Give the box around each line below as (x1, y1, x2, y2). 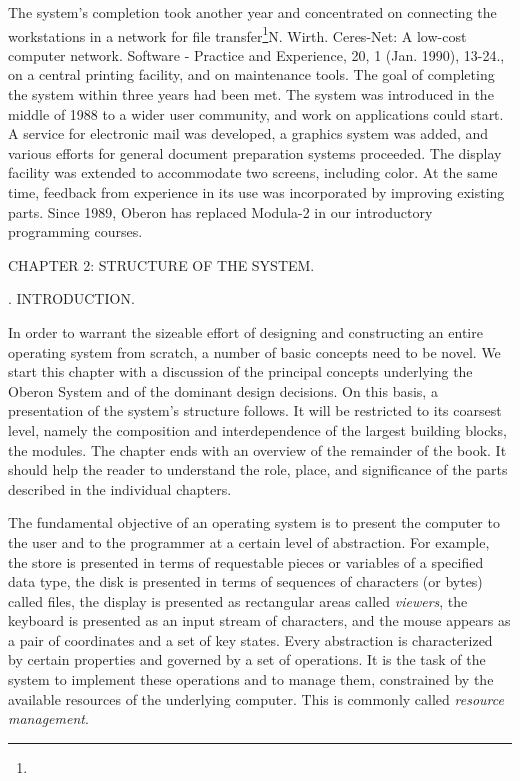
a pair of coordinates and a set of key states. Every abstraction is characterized (8, 629, 493, 650)
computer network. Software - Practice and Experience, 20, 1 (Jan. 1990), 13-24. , (8, 44, 505, 65)
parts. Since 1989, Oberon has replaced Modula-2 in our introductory (8, 201, 433, 222)
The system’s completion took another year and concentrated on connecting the (8, 2, 497, 22)
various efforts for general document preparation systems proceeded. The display (8, 142, 502, 163)
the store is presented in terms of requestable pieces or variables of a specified (8, 551, 484, 572)
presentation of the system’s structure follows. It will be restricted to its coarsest (8, 400, 502, 421)
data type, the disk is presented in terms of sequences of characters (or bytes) (8, 571, 483, 592)
